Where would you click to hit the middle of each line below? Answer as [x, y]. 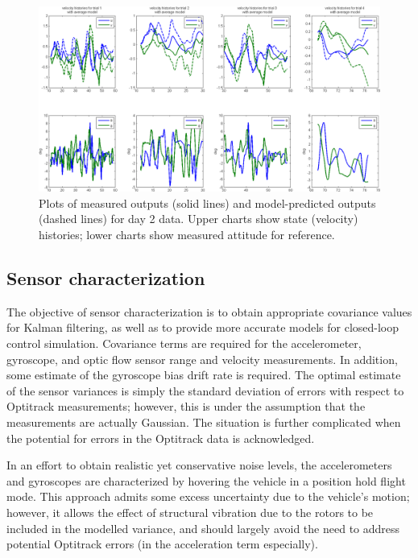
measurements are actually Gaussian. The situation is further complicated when [204, 422]
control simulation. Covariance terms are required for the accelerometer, [184, 343]
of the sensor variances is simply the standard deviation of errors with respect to [205, 390]
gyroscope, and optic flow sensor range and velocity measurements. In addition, [202, 359]
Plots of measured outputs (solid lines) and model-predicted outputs [207, 203]
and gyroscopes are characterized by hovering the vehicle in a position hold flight [206, 480]
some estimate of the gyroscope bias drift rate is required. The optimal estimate [204, 375]
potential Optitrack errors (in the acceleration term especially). [162, 544]
